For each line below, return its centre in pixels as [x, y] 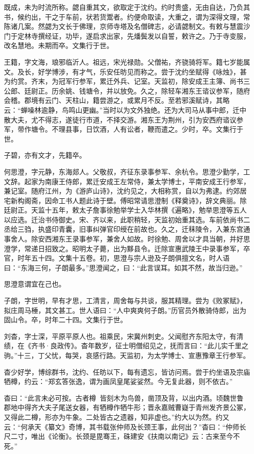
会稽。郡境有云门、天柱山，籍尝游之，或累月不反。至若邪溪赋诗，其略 [117, 100]
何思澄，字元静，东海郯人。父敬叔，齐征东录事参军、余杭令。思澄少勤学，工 [127, 171]
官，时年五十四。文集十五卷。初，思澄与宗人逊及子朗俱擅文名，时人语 [117, 258]
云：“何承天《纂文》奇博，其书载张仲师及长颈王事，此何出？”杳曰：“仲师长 [125, 426]
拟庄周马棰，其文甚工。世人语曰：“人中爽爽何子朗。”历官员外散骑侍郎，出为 [125, 310]
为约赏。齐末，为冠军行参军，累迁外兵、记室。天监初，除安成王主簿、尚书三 [127, 81]
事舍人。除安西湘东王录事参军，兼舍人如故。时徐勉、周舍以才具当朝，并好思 [127, 239]
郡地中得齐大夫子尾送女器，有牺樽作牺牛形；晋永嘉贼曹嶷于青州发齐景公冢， [127, 407]
